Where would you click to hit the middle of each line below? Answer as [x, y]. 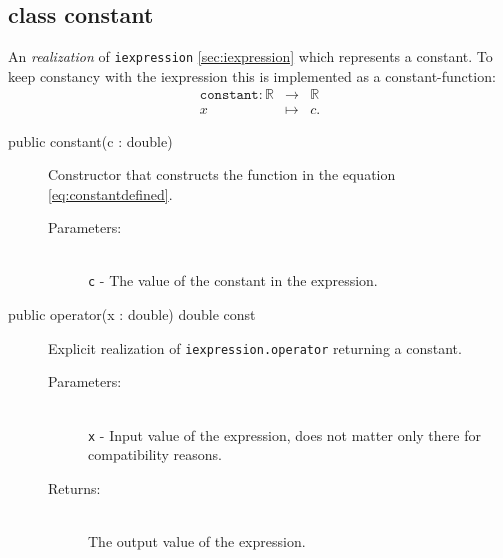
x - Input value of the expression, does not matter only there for [284, 434]
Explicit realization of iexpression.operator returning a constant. [255, 347]
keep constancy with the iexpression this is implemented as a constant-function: [252, 75]
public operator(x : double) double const [132, 314]
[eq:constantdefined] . [110, 193]
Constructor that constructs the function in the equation [222, 174]
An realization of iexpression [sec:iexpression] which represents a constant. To [250, 56]
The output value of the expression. [197, 541]
